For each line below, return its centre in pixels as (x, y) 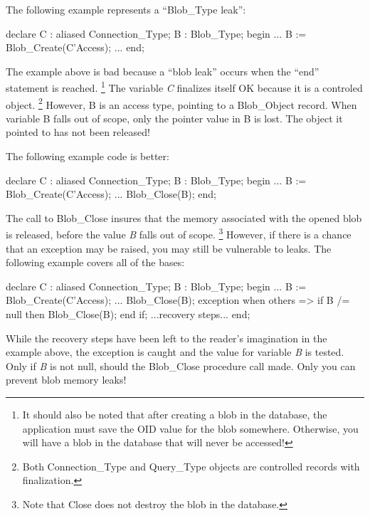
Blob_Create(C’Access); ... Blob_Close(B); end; (111, 194)
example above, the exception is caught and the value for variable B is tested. (175, 352)
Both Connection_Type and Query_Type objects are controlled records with (191, 466)
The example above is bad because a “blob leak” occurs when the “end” (163, 71)
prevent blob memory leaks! (66, 380)
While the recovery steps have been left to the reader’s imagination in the (166, 338)
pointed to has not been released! (78, 132)
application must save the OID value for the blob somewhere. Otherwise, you (190, 428)
